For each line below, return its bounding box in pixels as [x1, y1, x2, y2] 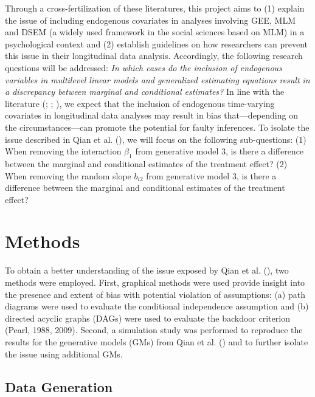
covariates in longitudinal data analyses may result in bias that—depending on [5, 109, 298, 122]
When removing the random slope [5, 169, 131, 182]
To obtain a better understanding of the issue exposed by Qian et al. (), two [5, 264, 289, 277]
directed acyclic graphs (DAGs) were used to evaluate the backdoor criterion [5, 311, 290, 324]
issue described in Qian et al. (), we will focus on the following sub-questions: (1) [5, 133, 306, 145]
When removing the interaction [5, 145, 122, 157]
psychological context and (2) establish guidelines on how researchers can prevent [5, 37, 308, 50]
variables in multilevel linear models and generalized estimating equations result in [5, 73, 310, 86]
